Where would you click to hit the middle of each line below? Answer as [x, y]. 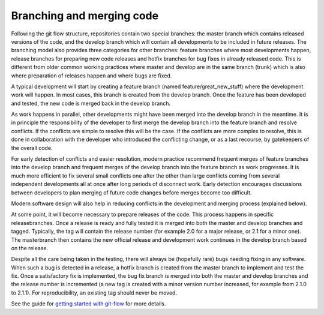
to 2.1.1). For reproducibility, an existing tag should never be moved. [94, 292]
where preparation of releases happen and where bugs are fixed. [91, 76]
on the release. [29, 248]
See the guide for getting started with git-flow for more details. [88, 304]
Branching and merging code [85, 16]
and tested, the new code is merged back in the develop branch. [91, 103]
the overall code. [32, 148]
